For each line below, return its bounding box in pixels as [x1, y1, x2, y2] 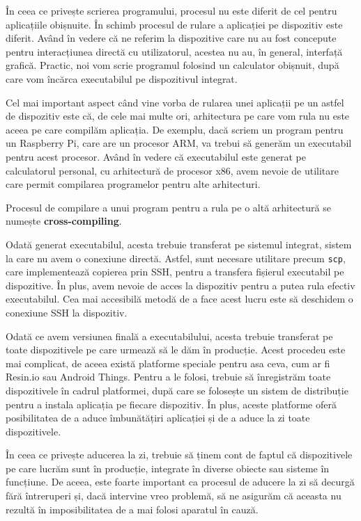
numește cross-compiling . [6, 214, 122, 228]
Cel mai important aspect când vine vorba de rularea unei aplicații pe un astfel [6, 95, 344, 109]
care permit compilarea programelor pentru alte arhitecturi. [6, 177, 261, 191]
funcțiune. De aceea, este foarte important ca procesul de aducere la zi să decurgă [6, 474, 355, 489]
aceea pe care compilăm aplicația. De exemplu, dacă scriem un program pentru [6, 122, 344, 136]
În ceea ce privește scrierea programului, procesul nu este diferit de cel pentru [6, 3, 337, 17]
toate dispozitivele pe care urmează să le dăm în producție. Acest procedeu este [6, 342, 346, 357]
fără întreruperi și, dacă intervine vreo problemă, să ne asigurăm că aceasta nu [6, 488, 341, 503]
